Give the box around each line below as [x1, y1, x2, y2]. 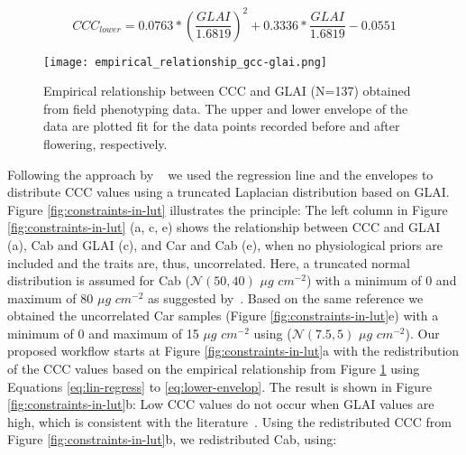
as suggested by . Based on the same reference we [148, 288, 424, 307]
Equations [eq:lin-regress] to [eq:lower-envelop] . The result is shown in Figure [7, 376, 432, 395]
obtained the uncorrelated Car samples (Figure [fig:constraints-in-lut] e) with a [7, 306, 439, 325]
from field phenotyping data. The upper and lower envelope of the [43, 98, 408, 117]
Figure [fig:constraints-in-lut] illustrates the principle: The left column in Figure [7, 200, 448, 218]
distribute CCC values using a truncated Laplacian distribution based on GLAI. [7, 182, 450, 201]
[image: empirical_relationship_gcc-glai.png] [43, 55, 327, 69]
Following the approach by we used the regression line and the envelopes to [7, 164, 434, 183]
